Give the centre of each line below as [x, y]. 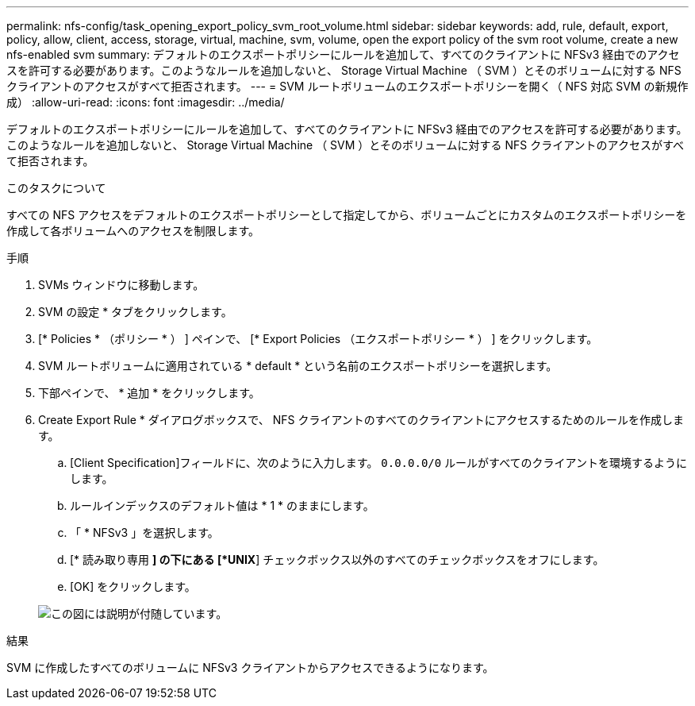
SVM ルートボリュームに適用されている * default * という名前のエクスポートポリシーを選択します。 [298, 366]
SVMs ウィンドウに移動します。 [121, 285]
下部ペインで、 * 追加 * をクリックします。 [149, 393]
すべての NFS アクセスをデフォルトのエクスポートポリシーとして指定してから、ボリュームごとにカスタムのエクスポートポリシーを [347, 215]
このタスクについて [56, 188]
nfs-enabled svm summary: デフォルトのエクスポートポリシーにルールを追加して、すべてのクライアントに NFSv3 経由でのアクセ [343, 54]
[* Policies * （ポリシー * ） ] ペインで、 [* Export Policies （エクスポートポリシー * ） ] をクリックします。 [318, 339]
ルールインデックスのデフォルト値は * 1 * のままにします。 [222, 505]
